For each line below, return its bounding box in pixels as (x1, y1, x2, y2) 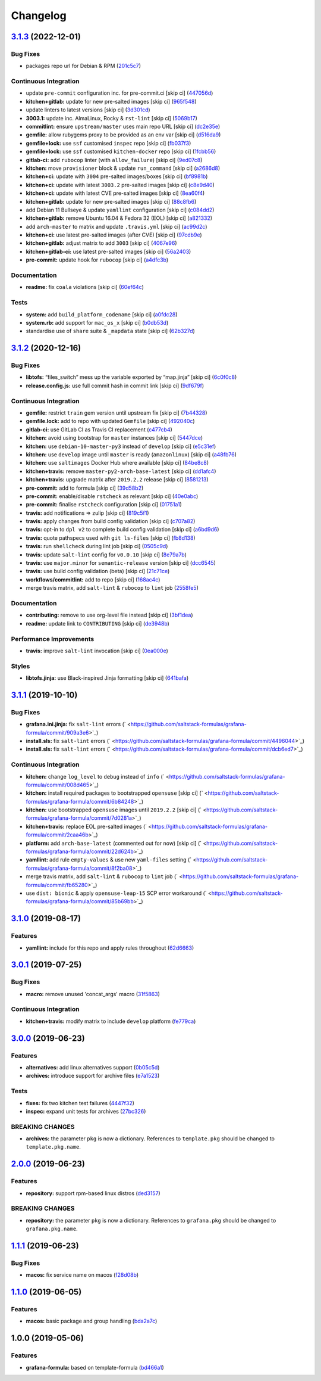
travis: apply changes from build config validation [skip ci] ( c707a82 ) (26, 518, 196, 525)
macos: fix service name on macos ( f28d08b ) (26, 1271, 139, 1279)
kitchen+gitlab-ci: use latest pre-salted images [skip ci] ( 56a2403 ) (26, 248, 191, 255)
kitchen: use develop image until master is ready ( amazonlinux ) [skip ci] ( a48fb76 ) (26, 450, 237, 458)
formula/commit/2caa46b (26, 831, 89, 838)
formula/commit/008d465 (26, 781, 90, 788)
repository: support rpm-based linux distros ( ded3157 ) (26, 1189, 160, 1197)
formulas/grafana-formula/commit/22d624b (26, 848, 134, 855)
